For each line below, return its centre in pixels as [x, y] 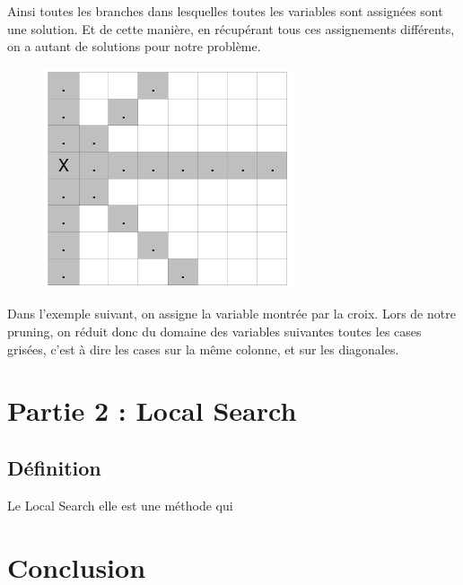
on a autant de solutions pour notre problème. [134, 46]
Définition [54, 467]
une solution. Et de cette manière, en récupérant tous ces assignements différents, [231, 28]
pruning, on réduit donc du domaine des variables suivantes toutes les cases [214, 331]
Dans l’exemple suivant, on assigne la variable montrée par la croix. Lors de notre [231, 314]
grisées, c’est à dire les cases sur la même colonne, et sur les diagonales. [203, 349]
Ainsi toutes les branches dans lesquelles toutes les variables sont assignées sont [225, 11]
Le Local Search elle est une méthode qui [120, 505]
